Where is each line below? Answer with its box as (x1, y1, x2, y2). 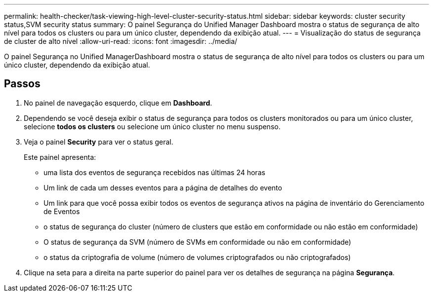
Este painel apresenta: (24, 152, 96, 161)
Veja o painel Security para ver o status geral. (24, 137, 173, 146)
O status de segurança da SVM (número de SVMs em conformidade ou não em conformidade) (43, 237, 351, 246)
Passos (4, 77, 41, 90)
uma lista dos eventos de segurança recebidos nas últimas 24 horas (43, 168, 265, 177)
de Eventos (43, 207, 80, 216)
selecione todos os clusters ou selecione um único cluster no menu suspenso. (24, 122, 281, 131)
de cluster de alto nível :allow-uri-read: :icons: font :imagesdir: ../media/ (4, 37, 237, 45)
